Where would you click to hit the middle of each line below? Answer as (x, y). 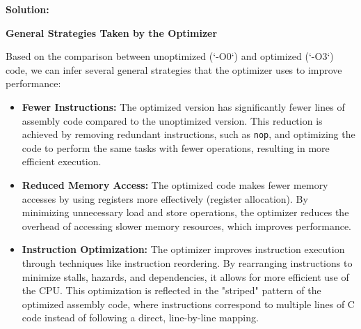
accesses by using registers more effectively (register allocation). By (165, 198)
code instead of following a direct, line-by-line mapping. (140, 317)
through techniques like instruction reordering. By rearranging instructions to (187, 262)
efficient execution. (62, 161)
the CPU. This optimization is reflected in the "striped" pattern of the (171, 290)
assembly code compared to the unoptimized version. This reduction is (172, 120)
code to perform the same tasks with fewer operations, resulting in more (176, 147)
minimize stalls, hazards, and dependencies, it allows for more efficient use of (185, 276)
